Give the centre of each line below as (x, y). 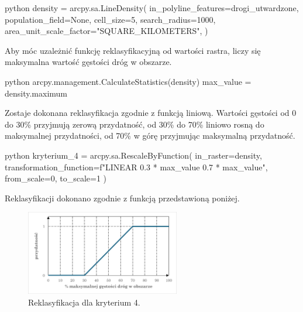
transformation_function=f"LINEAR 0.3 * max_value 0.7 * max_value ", (136, 167)
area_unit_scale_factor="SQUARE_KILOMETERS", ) (106, 31)
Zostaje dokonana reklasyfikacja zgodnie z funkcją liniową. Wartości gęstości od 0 (151, 113)
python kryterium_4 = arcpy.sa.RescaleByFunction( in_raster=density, (133, 155)
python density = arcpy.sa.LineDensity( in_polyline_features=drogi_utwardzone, (152, 8)
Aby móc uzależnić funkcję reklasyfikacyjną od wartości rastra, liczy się (133, 50)
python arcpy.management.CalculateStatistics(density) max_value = (128, 81)
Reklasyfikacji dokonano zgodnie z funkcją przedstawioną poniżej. (122, 198)
